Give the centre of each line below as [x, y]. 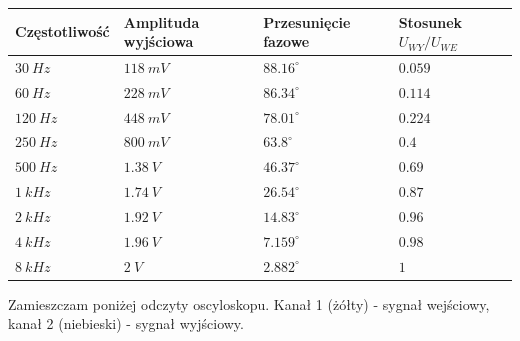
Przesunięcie [307, 21]
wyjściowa [158, 41]
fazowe [286, 41]
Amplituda [161, 21]
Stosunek [430, 21]
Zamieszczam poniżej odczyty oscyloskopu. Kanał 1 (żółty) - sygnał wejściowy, [249, 303]
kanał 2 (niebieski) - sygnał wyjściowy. [126, 323]
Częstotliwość [62, 31]
